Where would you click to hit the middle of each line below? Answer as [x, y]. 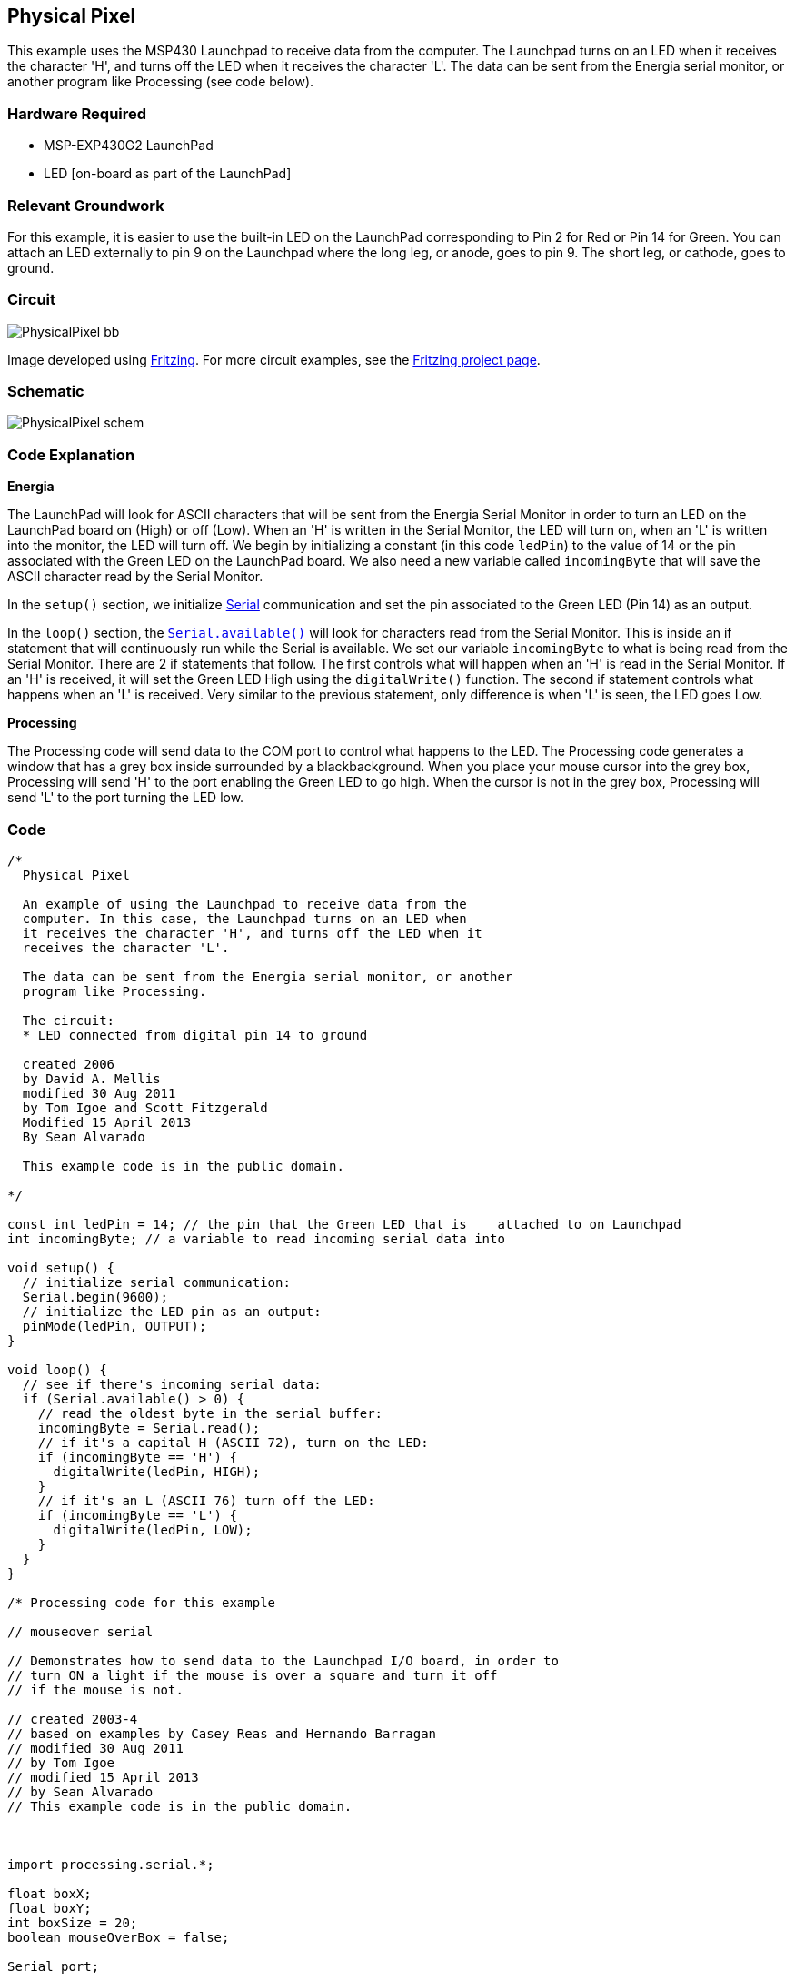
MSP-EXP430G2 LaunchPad [129, 146]
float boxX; [50, 1893]
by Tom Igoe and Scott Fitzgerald [145, 1107]
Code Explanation [71, 454]
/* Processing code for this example [142, 1602]
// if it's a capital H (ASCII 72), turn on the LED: [233, 1442]
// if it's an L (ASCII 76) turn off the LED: [206, 1500]
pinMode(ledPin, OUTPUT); [114, 1326]
